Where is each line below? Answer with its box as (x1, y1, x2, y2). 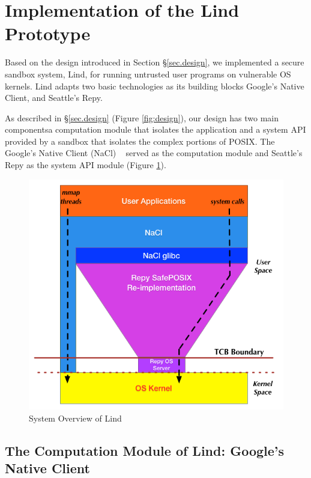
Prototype (5, 21, 91, 46)
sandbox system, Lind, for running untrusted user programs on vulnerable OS (5, 67, 291, 80)
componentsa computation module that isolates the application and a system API (5, 123, 306, 136)
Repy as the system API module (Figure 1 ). (5, 159, 166, 171)
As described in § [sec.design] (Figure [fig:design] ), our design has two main (5, 111, 279, 124)
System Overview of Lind (29, 411, 122, 424)
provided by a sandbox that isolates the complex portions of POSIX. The (5, 135, 275, 147)
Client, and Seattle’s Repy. (5, 91, 103, 104)
